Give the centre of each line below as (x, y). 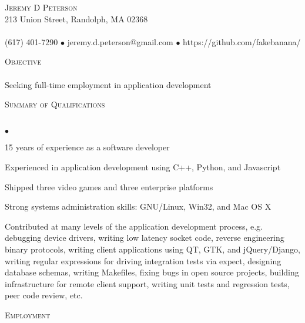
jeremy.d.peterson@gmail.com (120, 41)
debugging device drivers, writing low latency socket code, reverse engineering (145, 238)
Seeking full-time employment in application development (108, 84)
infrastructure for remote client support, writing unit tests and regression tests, (147, 283)
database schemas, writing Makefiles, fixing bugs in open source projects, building (152, 272)
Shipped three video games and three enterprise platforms (109, 186)
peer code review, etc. (44, 295)
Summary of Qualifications (55, 104)
